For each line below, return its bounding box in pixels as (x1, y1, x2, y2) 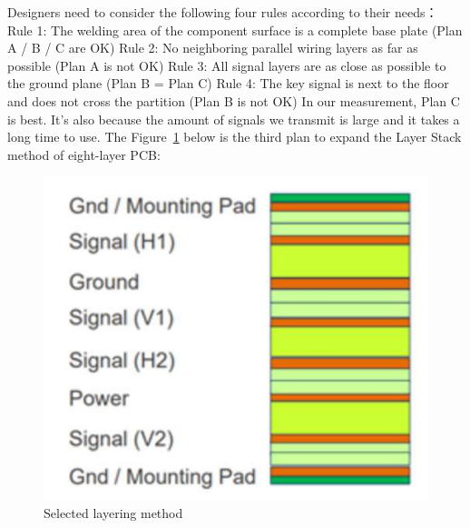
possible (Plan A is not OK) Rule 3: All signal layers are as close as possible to (7, 55, 446, 75)
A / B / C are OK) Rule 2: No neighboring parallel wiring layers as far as (7, 38, 418, 57)
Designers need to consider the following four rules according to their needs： (7, 3, 438, 21)
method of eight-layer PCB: (7, 144, 161, 164)
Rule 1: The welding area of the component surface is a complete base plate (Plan (7, 20, 463, 39)
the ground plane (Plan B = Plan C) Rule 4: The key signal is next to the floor (7, 74, 449, 93)
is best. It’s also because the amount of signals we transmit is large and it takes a (7, 109, 460, 128)
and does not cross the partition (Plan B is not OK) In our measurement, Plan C (7, 91, 460, 110)
